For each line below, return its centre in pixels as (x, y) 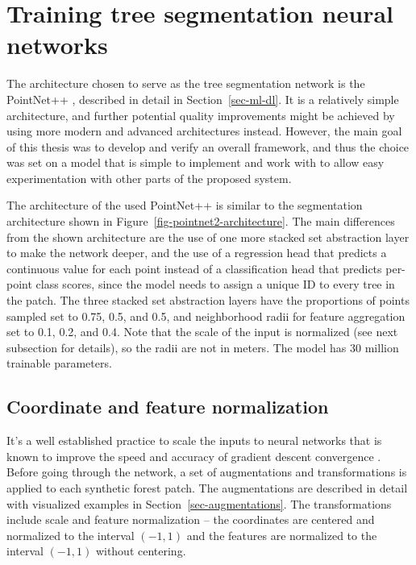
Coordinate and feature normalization (168, 407)
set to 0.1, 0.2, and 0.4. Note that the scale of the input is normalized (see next (202, 332)
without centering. (141, 551)
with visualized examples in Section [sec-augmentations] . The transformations (199, 503)
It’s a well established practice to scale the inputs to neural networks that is (194, 440)
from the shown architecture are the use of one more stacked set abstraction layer (208, 237)
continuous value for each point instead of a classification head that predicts (194, 268)
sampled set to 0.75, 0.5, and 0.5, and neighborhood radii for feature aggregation (206, 316)
